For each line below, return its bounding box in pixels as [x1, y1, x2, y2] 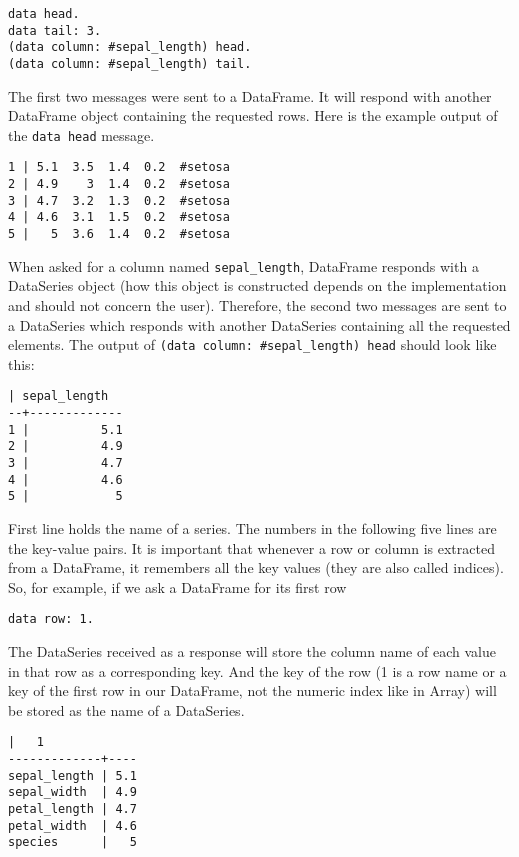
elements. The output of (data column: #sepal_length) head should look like [8, 334, 497, 355]
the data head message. [8, 124, 155, 145]
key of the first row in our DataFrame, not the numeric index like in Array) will [8, 680, 497, 701]
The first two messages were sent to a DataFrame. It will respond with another [8, 85, 492, 106]
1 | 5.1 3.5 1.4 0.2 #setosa [8, 160, 230, 175]
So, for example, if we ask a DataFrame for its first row [8, 576, 347, 597]
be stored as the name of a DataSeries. [8, 699, 245, 720]
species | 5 [8, 835, 137, 850]
